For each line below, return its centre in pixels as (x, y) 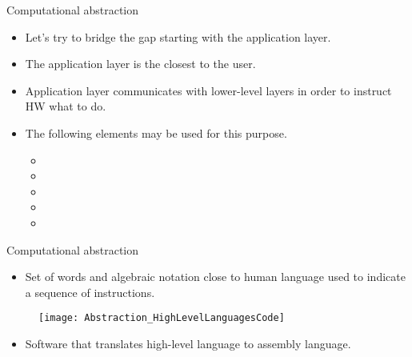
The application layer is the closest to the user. (140, 64)
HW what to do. (66, 106)
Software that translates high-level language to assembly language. (188, 343)
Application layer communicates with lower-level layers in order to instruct (208, 90)
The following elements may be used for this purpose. (156, 132)
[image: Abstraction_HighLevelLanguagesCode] (162, 318)
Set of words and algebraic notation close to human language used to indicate (215, 277)
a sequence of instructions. (90, 292)
